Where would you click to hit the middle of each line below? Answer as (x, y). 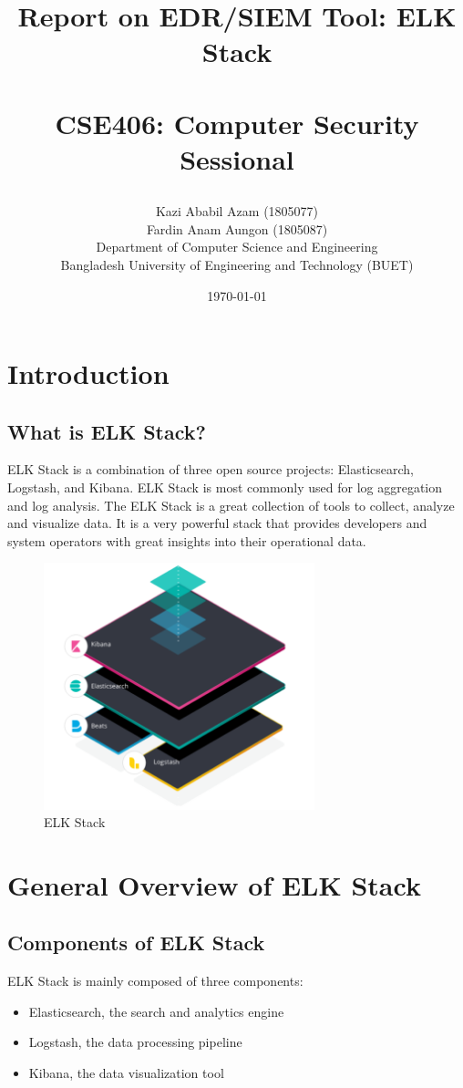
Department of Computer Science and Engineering (237, 247)
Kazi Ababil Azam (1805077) (237, 211)
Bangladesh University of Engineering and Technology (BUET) (237, 264)
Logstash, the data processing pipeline (135, 1042)
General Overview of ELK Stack (214, 884)
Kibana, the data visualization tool (126, 1073)
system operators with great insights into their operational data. (187, 540)
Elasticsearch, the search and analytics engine (156, 1011)
